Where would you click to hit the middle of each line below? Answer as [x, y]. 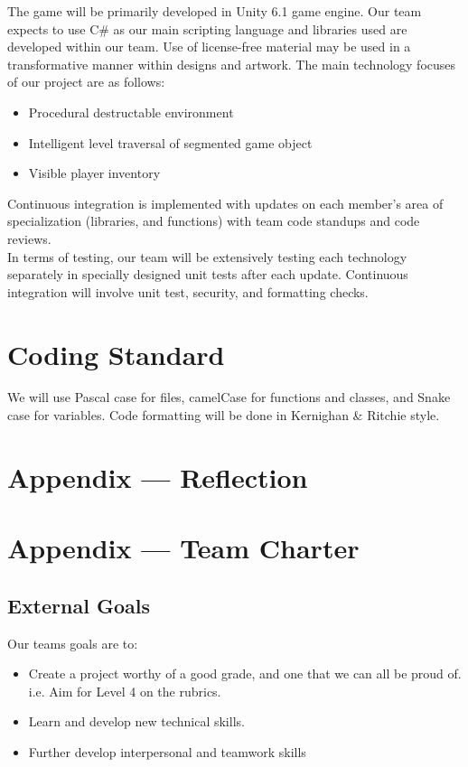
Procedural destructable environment [131, 112]
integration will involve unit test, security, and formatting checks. [188, 291]
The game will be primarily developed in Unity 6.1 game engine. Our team [215, 11]
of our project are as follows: [86, 82]
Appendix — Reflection [158, 477]
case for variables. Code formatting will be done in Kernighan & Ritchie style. [224, 415]
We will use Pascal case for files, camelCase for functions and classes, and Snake [229, 397]
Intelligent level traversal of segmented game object [170, 142]
